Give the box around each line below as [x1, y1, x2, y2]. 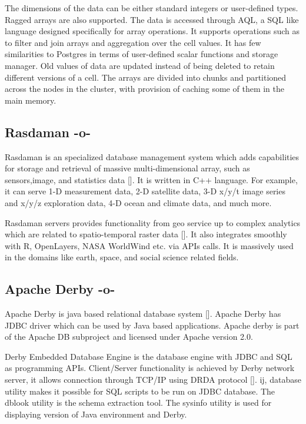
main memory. [5, 94, 56, 106]
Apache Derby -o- [5, 280, 115, 298]
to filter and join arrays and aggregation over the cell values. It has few [5, 36, 261, 48]
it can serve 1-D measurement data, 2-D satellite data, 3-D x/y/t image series [5, 185, 285, 197]
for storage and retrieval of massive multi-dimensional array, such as [5, 162, 250, 174]
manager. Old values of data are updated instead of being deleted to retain [5, 59, 275, 71]
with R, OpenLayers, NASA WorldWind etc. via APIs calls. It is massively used [5, 239, 294, 251]
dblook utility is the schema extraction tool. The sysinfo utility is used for [5, 396, 272, 409]
